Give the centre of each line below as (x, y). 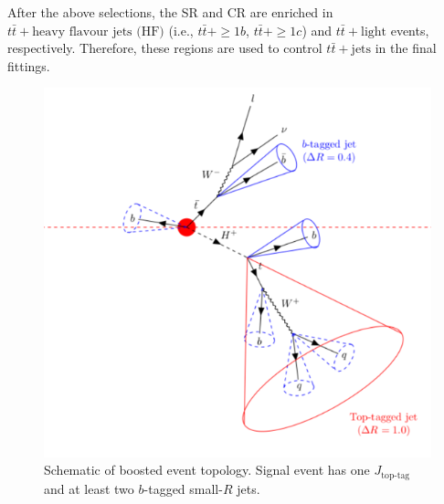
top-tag (396, 475)
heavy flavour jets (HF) (98, 31)
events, (410, 30)
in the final (406, 48)
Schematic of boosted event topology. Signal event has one (207, 470)
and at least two (89, 488)
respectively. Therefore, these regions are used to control (165, 48)
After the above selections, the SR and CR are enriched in (170, 12)
